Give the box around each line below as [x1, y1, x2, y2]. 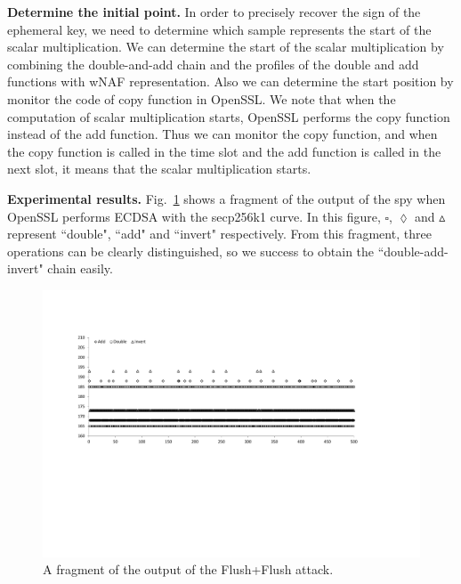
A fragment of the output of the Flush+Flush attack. [43, 560, 334, 579]
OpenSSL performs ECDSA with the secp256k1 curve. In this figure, [7, 207, 381, 225]
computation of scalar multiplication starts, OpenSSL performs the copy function [7, 107, 450, 126]
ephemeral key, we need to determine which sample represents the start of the [7, 20, 432, 38]
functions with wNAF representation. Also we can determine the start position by [7, 72, 454, 91]
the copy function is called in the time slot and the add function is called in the [7, 142, 441, 160]
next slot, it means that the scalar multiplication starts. [7, 159, 311, 178]
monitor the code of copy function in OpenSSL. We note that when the [7, 89, 396, 108]
